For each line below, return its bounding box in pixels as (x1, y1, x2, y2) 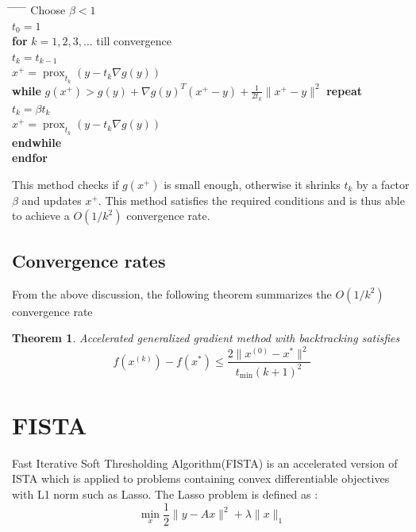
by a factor (356, 175, 410, 192)
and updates (21, 191, 82, 208)
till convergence (96, 33, 171, 49)
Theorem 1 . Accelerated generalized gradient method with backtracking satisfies (12, 330, 400, 346)
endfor (12, 149, 48, 166)
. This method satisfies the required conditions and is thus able (98, 191, 405, 208)
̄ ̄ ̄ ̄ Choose (12, 2, 66, 17)
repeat (326, 82, 362, 98)
